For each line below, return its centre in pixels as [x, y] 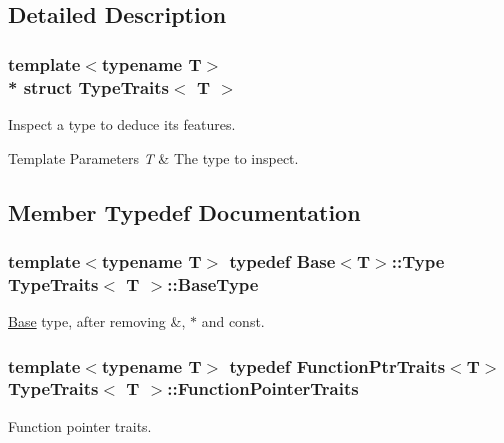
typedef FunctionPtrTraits [337, 365]
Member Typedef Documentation [184, 211]
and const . [233, 321]
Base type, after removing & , [97, 321]
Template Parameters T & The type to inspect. [153, 157]
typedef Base [282, 260]
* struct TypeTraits [89, 86]
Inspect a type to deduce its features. [122, 123]
